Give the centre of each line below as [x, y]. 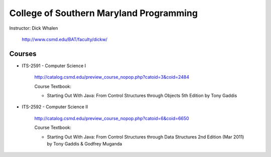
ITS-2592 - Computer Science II [55, 107]
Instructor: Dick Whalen [34, 28]
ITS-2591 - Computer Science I [54, 66]
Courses [23, 53]
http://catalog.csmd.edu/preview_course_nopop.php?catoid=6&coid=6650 [112, 118]
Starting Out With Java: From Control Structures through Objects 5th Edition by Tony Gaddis [142, 96]
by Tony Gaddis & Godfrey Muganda [85, 143]
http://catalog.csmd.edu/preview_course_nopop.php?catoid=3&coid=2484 [112, 77]
